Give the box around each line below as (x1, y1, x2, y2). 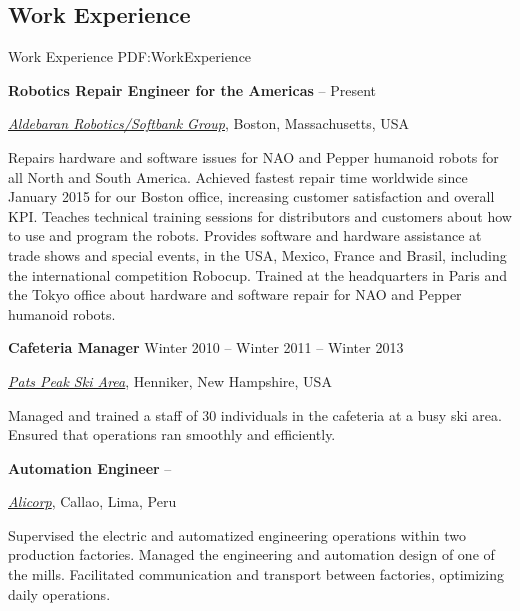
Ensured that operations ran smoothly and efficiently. (8, 424, 336, 445)
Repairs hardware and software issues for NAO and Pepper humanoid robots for (8, 146, 499, 167)
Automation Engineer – (8, 457, 172, 478)
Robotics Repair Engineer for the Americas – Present (8, 79, 377, 100)
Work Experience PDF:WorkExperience (8, 46, 252, 67)
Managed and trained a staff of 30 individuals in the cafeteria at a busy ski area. (8, 404, 502, 425)
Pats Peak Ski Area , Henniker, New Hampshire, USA (8, 370, 332, 391)
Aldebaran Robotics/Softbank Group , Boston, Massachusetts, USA (8, 113, 410, 134)
